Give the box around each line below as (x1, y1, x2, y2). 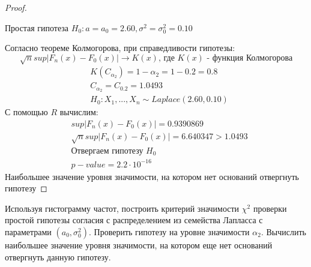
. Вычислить (261, 225, 306, 238)
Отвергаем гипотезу (71, 146, 143, 155)
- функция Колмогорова (207, 53, 293, 62)
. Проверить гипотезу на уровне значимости (89, 225, 250, 238)
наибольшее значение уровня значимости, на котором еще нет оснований (5, 238, 273, 251)
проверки (253, 202, 287, 214)
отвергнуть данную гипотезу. (5, 250, 111, 263)
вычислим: (59, 106, 98, 118)
